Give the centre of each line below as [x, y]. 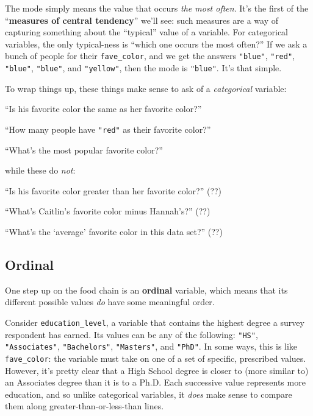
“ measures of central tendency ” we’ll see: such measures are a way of [142, 20]
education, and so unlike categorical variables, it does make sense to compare [149, 394]
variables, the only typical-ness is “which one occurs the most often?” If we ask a [156, 44]
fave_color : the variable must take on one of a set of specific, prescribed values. [156, 358]
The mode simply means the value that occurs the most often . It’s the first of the [157, 8]
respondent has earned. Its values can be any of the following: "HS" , [131, 334]
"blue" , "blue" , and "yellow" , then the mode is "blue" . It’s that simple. [143, 68]
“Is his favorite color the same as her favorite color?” [103, 109]
